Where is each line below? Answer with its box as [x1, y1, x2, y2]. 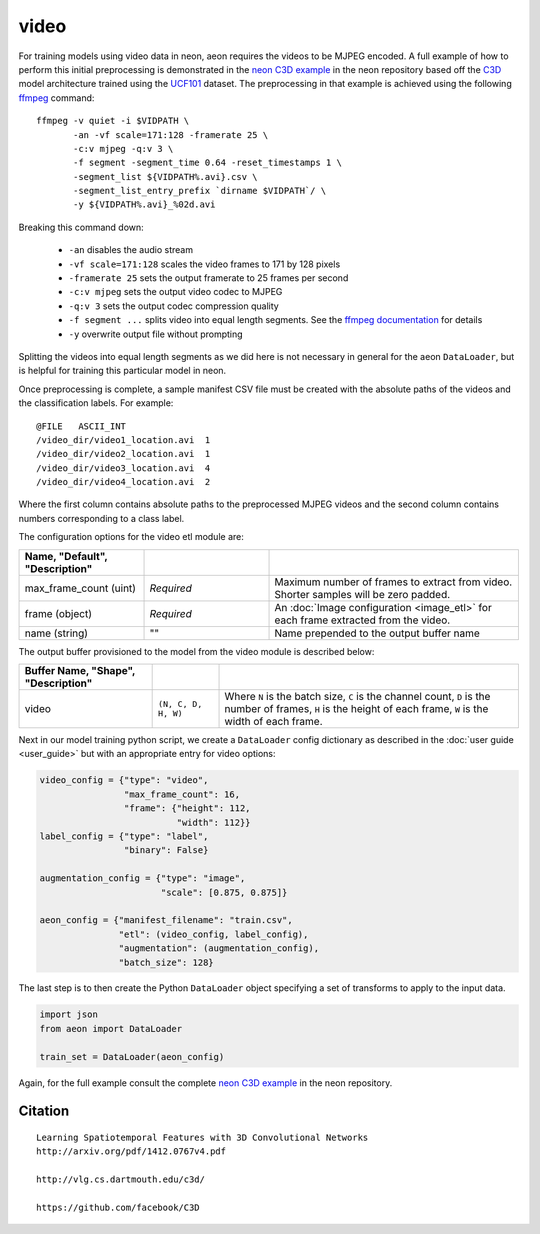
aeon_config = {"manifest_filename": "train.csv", [39, 915, 294, 926]
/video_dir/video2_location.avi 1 [36, 448, 211, 460]
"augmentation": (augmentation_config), [118, 943, 320, 954]
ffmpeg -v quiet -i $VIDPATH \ [36, 115, 190, 127]
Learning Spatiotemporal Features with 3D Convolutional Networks [36, 1132, 369, 1144]
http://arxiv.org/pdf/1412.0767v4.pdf [36, 1146, 227, 1157]
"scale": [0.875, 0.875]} [160, 886, 288, 898]
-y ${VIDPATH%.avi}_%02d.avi [73, 199, 216, 210]
